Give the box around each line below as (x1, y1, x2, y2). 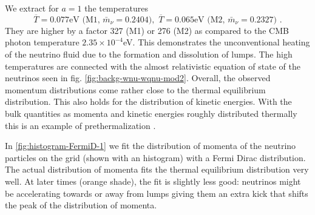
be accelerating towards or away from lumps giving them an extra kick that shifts (5, 187, 308, 199)
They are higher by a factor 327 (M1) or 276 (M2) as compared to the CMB (5, 24, 289, 36)
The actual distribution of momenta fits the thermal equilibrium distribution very (5, 163, 309, 176)
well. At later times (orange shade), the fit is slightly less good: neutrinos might (5, 174, 301, 187)
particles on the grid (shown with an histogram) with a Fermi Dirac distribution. (5, 151, 306, 164)
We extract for (5, 2, 59, 14)
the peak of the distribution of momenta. (5, 199, 157, 211)
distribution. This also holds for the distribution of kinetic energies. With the (5, 95, 292, 108)
